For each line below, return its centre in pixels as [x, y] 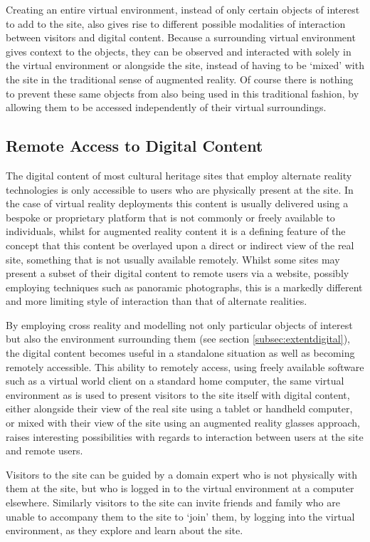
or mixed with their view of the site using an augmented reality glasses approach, [183, 423]
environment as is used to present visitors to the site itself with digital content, [178, 394]
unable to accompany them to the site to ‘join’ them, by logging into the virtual [180, 516]
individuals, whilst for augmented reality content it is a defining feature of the [176, 231]
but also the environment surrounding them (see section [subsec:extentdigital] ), [178, 339]
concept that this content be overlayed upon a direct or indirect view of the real [180, 245]
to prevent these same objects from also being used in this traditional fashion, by [183, 93]
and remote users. [44, 450]
